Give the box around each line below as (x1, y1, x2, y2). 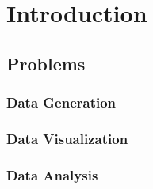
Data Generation (6, 93, 117, 112)
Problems (6, 51, 86, 75)
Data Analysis (6, 164, 98, 184)
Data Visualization (6, 128, 128, 148)
